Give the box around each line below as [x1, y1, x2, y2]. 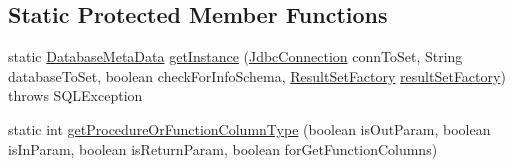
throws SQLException [8, 85, 143, 106]
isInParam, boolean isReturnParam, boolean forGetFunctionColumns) [8, 138, 438, 159]
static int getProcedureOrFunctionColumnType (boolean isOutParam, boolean [8, 118, 491, 139]
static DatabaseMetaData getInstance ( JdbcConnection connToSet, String [8, 46, 463, 67]
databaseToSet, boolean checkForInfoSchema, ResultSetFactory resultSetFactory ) [8, 65, 506, 86]
